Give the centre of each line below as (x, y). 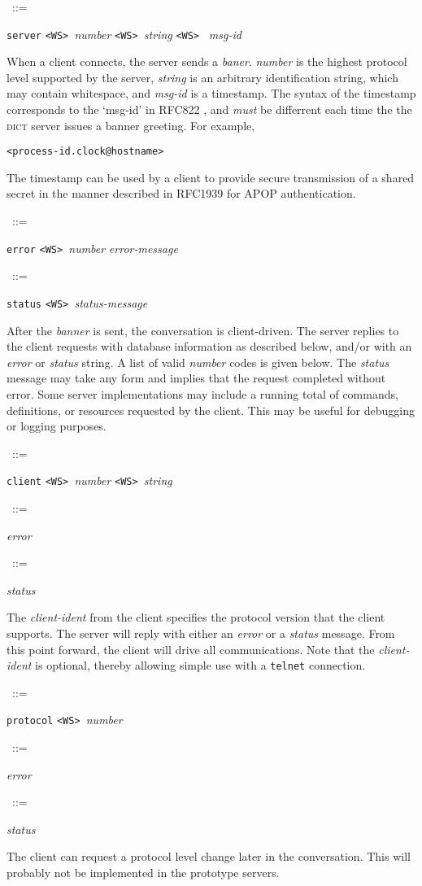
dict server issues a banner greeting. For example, (131, 125)
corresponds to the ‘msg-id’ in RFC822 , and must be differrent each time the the (209, 109)
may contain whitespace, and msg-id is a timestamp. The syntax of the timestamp (211, 93)
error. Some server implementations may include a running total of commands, (202, 393)
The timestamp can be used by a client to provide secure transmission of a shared (211, 177)
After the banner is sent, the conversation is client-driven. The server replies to (203, 330)
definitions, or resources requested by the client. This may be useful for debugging (211, 410)
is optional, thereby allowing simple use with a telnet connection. (200, 665)
